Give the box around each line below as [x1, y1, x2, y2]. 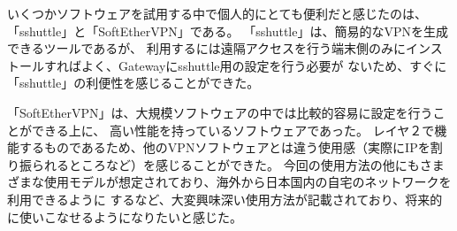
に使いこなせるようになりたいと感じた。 [7, 207, 242, 226]
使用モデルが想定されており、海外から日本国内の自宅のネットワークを [43, 173, 452, 191]
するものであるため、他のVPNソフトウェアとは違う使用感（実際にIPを [19, 138, 430, 157]
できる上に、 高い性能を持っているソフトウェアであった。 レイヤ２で [31, 120, 435, 139]
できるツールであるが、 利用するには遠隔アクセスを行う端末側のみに [7, 39, 406, 58]
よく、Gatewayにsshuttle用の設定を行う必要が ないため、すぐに [80, 56, 447, 74]
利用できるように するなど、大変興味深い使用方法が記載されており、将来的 [7, 189, 443, 208]
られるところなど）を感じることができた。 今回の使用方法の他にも [31, 155, 420, 173]
